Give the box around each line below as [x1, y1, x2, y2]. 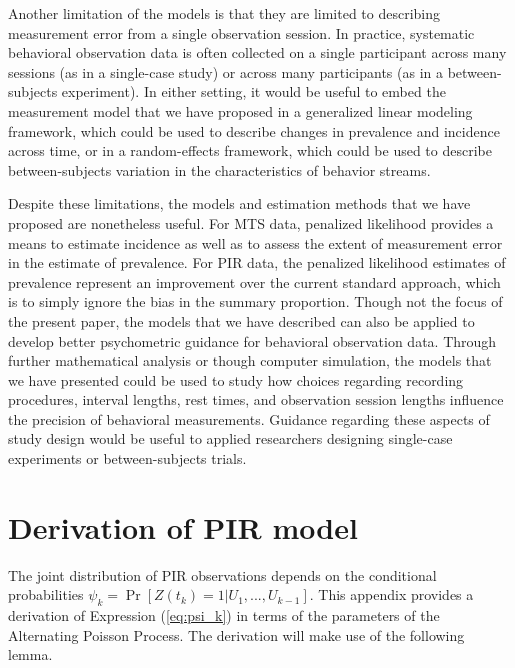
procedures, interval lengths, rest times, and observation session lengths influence [8, 389, 504, 410]
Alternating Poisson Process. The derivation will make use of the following [8, 624, 465, 645]
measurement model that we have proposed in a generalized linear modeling [8, 100, 473, 121]
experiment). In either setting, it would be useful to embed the [61, 81, 446, 102]
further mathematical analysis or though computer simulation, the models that [8, 350, 492, 371]
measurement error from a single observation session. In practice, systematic [8, 22, 475, 43]
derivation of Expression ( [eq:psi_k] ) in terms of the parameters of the [8, 605, 440, 626]
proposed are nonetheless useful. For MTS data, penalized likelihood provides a [8, 212, 494, 233]
